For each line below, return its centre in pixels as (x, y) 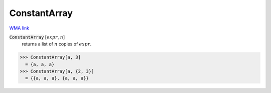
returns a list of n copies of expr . (57, 44)
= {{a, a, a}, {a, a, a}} (57, 78)
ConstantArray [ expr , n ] (37, 37)
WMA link (19, 28)
